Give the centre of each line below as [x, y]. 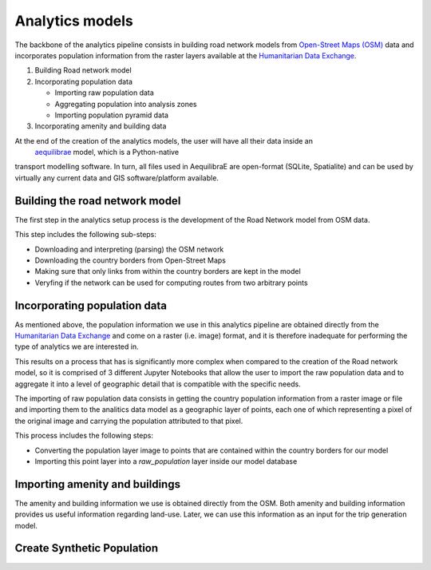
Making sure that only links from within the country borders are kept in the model [168, 271]
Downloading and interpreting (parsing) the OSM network [129, 249]
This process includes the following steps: [84, 436]
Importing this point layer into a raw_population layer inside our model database [166, 461]
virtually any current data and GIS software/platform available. [117, 178]
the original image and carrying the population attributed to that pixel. [129, 421]
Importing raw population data [105, 93]
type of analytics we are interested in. [77, 346]
